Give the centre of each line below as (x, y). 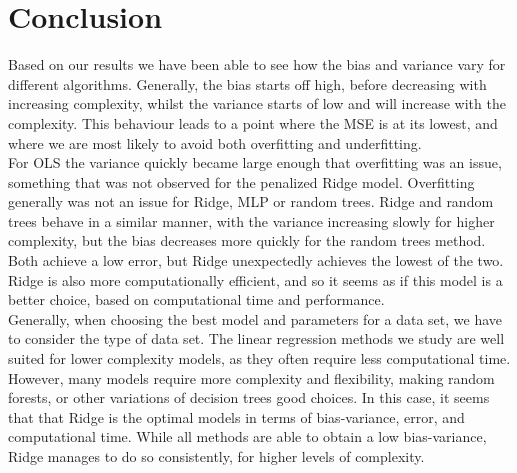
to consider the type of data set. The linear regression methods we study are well (256, 338)
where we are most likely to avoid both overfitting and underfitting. (215, 142)
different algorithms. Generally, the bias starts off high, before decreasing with (247, 83)
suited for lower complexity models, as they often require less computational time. (259, 358)
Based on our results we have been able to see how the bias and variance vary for (257, 64)
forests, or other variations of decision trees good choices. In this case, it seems (249, 397)
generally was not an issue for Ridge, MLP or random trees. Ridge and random (251, 201)
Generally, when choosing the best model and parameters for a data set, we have (255, 318)
